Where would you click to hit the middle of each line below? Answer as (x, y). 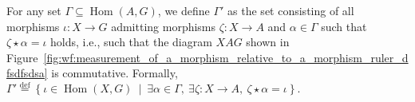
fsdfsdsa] (27, 73)
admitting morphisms (164, 26)
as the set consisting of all (291, 10)
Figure (22, 57)
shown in (268, 42)
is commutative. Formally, (115, 73)
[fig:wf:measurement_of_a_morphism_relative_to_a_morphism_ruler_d (226, 57)
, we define (184, 10)
